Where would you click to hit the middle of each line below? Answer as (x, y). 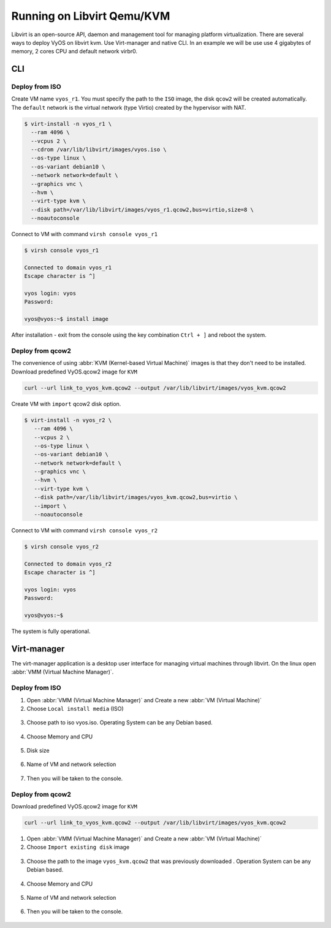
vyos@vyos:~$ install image (66, 319)
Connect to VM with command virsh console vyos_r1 (85, 234)
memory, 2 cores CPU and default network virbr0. (74, 52)
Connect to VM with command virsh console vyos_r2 (85, 530)
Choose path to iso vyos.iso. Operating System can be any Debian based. (120, 723)
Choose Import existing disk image (78, 847)
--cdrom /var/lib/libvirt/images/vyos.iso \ (99, 150)
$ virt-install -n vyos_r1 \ (68, 124)
